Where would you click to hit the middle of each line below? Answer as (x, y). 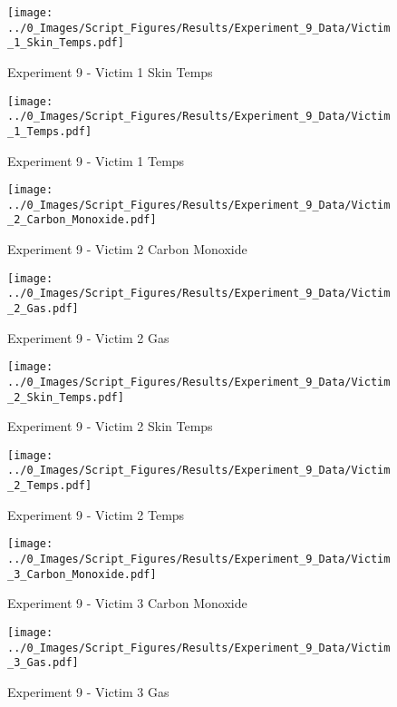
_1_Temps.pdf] (50, 131)
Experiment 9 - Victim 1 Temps (96, 160)
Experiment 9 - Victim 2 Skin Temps (110, 426)
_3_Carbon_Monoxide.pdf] (82, 574)
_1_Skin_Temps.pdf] (66, 43)
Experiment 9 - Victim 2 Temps (96, 514)
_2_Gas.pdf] (43, 309)
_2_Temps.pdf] (50, 486)
